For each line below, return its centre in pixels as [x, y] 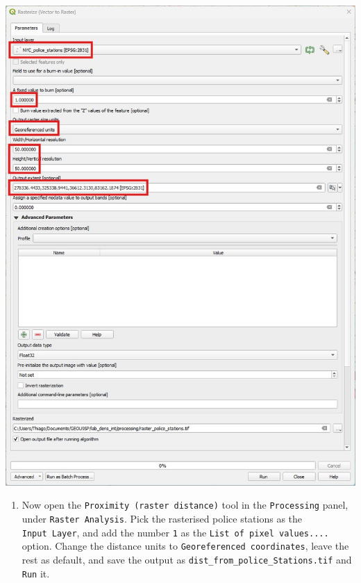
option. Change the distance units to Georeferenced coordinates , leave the [185, 546]
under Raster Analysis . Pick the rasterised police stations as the [162, 519]
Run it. [36, 573]
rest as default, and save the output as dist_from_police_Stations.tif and [187, 560]
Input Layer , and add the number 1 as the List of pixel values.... [175, 532]
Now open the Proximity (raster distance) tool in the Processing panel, [185, 505]
